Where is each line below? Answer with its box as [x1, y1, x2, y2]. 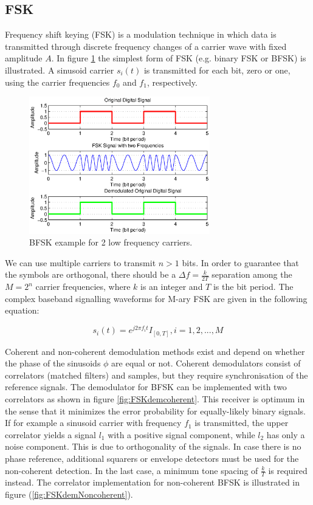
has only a [266, 428, 305, 441]
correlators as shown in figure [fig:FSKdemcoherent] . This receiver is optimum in [5, 393, 305, 405]
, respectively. [146, 75, 198, 88]
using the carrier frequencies [5, 75, 110, 88]
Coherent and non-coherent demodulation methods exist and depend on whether [5, 345, 305, 357]
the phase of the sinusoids [5, 357, 101, 369]
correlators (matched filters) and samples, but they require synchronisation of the [5, 368, 308, 381]
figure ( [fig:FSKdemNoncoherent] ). [5, 488, 133, 500]
